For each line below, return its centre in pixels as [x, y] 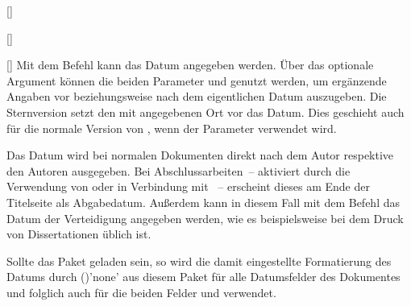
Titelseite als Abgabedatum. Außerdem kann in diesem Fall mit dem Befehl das [203, 202]
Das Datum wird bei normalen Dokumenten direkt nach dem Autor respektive [200, 155]
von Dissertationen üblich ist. [79, 234]
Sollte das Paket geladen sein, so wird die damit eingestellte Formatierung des [199, 261]
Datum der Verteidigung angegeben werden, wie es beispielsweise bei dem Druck [205, 218]
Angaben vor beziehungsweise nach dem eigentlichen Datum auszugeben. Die [197, 96]
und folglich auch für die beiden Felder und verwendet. [141, 292]
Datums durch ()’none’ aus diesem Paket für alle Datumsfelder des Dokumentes [203, 277]
